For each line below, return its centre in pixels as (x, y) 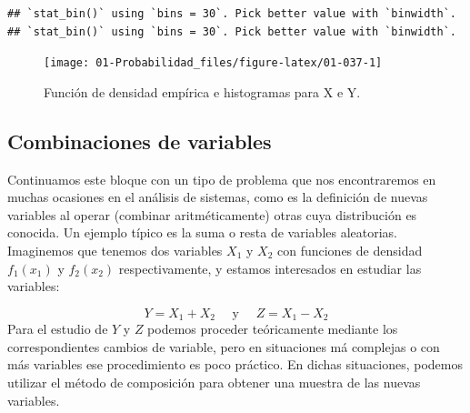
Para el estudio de (58, 329)
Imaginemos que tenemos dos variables (115, 251)
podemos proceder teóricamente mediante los (273, 329)
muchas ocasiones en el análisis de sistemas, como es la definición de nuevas (218, 197)
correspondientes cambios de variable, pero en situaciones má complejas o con (224, 346)
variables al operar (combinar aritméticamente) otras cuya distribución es (212, 214)
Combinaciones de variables (140, 141)
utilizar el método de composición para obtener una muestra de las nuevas (214, 383)
